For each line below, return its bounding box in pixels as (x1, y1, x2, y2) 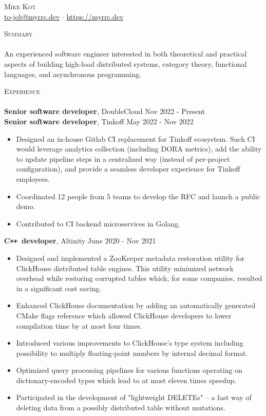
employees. (16, 173, 50, 184)
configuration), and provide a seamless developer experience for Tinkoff (16, 163, 240, 174)
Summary (4, 28, 33, 39)
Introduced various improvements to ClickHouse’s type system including (16, 337, 243, 348)
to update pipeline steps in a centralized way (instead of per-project (16, 153, 230, 164)
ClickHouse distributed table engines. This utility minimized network (16, 262, 234, 273)
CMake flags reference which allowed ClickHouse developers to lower (16, 310, 232, 320)
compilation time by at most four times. (16, 320, 142, 331)
